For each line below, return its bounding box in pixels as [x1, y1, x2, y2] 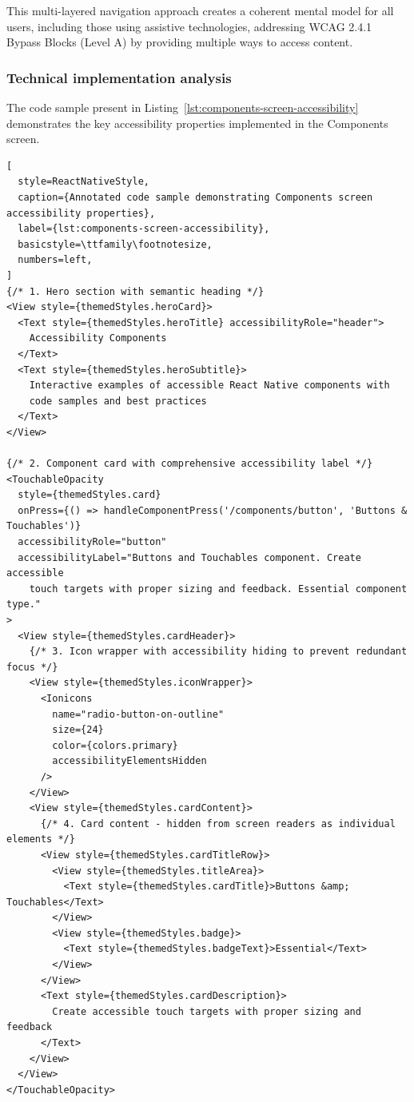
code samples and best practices [29, 395, 207, 407]
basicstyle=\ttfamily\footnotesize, [18, 238, 213, 250]
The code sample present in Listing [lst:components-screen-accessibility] [6, 99, 359, 115]
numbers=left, [18, 254, 93, 266]
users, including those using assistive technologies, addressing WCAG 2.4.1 [6, 18, 372, 34]
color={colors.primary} [52, 739, 178, 751]
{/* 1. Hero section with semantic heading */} [6, 285, 265, 297]
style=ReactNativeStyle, [18, 176, 149, 188]
